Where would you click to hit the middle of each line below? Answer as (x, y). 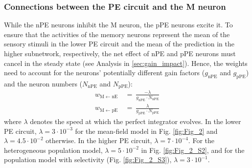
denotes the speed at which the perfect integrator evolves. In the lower (136, 121)
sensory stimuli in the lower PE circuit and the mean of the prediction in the (119, 44)
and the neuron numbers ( (43, 83)
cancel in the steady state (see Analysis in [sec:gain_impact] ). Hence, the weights (126, 63)
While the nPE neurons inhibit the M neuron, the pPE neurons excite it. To (118, 25)
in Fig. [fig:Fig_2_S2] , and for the (193, 150)
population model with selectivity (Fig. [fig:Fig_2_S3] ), (88, 159)
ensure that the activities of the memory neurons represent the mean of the (117, 34)
